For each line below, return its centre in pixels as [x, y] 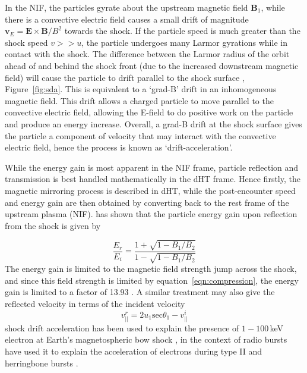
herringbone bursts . [42, 363]
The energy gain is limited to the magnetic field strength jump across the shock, [151, 269]
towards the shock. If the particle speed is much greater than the [182, 31]
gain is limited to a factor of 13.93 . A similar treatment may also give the [140, 292]
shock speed [26, 42]
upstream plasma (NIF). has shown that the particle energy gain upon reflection [151, 214]
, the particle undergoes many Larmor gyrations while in [184, 42]
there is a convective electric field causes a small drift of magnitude [127, 19]
